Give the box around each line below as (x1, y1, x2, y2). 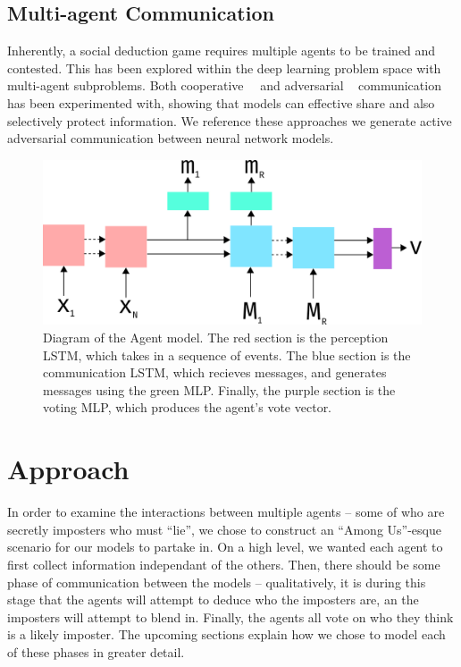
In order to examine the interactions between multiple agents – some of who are (7, 502, 445, 521)
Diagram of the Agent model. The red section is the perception (43, 328, 389, 347)
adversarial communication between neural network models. (7, 129, 334, 148)
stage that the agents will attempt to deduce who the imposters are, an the (7, 590, 419, 609)
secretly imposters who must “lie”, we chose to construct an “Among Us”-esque (7, 519, 441, 538)
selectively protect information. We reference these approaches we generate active (7, 111, 452, 130)
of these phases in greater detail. (7, 642, 185, 661)
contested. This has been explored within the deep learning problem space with (7, 58, 441, 77)
